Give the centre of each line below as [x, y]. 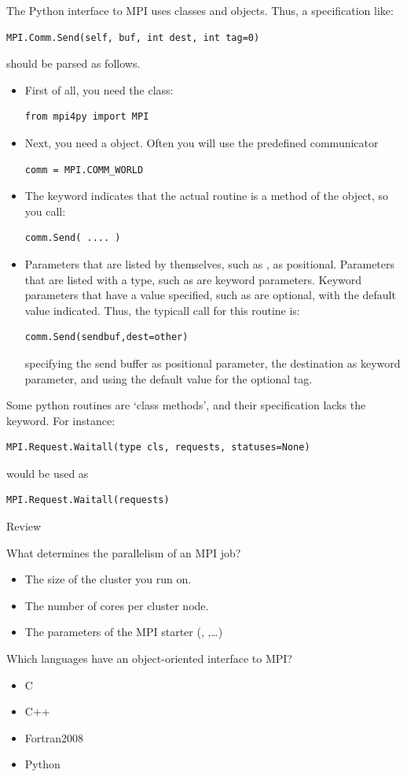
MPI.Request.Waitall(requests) [88, 500]
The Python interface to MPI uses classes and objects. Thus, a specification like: [200, 10]
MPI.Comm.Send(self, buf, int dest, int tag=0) [133, 37]
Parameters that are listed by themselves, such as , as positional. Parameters [210, 263]
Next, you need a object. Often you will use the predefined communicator [202, 142]
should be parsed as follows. [73, 63]
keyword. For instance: [61, 420]
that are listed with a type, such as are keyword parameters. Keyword [193, 279]
